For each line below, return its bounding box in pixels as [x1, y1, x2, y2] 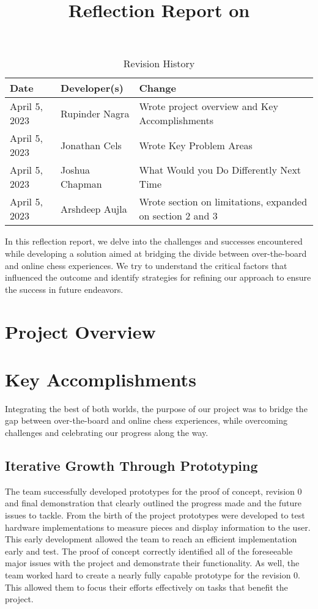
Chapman [61, 177, 102, 191]
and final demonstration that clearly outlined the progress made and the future [5, 496, 302, 509]
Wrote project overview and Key [139, 99, 278, 114]
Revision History [123, 56, 195, 71]
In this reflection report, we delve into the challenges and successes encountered [5, 235, 303, 248]
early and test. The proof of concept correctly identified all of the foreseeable [5, 544, 293, 557]
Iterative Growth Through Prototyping [5, 456, 258, 475]
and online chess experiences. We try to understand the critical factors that [5, 259, 287, 271]
